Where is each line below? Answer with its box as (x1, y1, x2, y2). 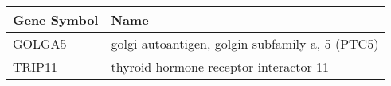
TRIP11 (13, 57, 58, 76)
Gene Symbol (13, 10, 99, 29)
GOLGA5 (13, 34, 67, 53)
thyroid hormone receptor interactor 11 (111, 57, 330, 76)
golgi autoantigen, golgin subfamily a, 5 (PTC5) (111, 34, 379, 53)
